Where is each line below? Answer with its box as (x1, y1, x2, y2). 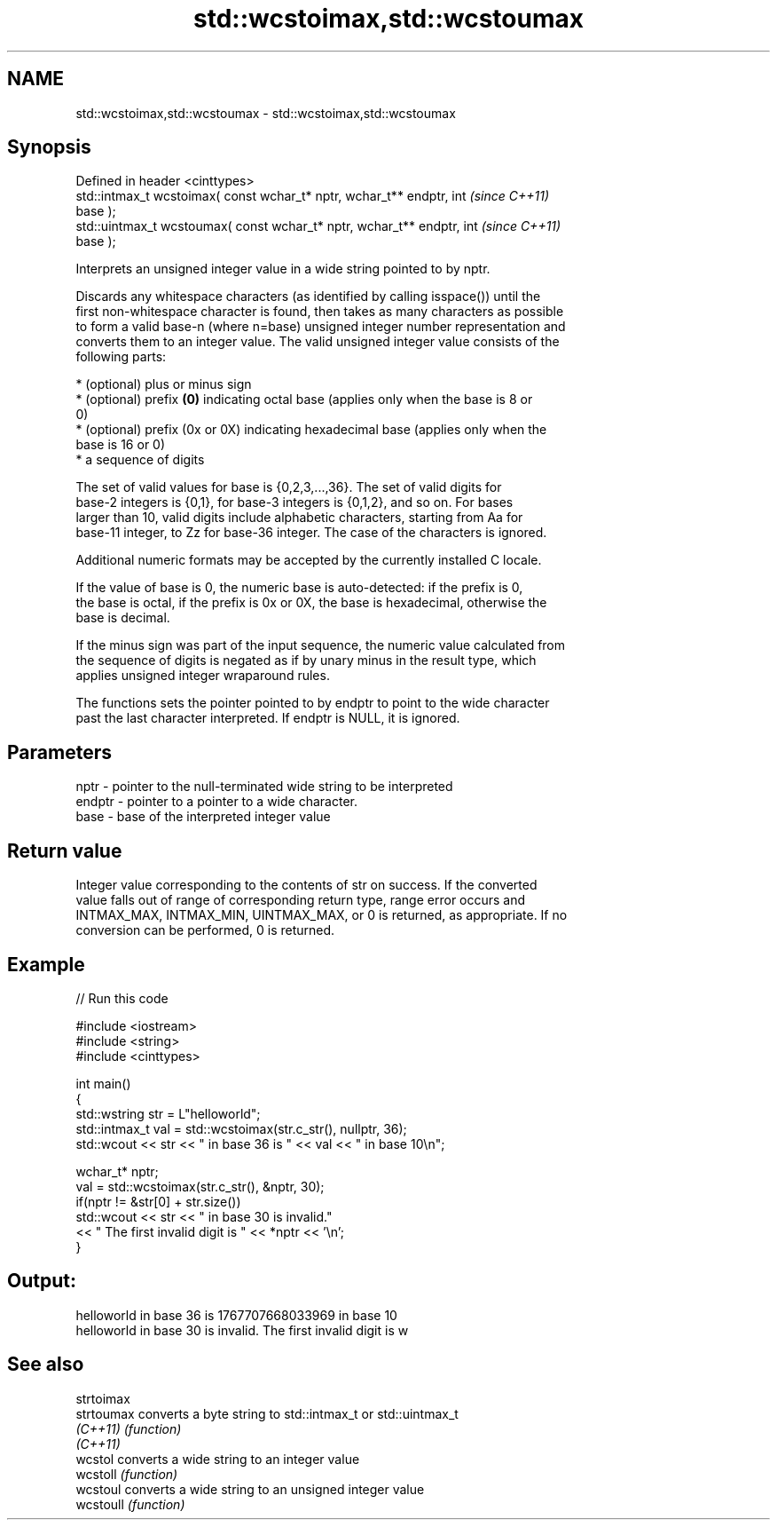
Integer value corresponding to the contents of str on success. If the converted (75, 877, 538, 893)
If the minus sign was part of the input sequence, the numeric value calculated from (75, 637, 566, 653)
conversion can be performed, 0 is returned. (75, 922, 335, 938)
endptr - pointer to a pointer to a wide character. (75, 794, 357, 810)
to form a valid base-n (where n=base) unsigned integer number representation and (75, 319, 566, 335)
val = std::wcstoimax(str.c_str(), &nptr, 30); (75, 1178, 325, 1194)
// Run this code (75, 990, 169, 1006)
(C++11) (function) (75, 1420, 182, 1436)
